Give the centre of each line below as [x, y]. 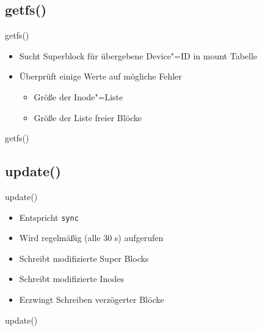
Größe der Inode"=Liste [78, 96]
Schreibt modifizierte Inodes [72, 279]
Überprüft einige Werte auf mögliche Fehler [100, 76]
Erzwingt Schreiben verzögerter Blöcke [92, 299]
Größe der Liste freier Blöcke [88, 117]
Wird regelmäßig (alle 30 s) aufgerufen [91, 238]
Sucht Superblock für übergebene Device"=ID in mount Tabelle [138, 55]
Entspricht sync [49, 217]
